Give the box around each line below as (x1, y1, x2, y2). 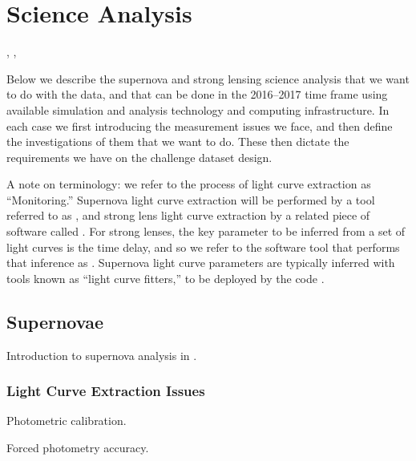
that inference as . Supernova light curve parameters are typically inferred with (6, 254, 395, 271)
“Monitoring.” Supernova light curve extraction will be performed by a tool (6, 191, 375, 208)
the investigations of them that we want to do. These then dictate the (6, 133, 349, 150)
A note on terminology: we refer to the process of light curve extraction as (6, 176, 371, 192)
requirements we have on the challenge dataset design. (6, 148, 273, 165)
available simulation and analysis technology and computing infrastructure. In (6, 101, 390, 118)
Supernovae (6, 309, 103, 334)
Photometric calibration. (6, 412, 127, 429)
